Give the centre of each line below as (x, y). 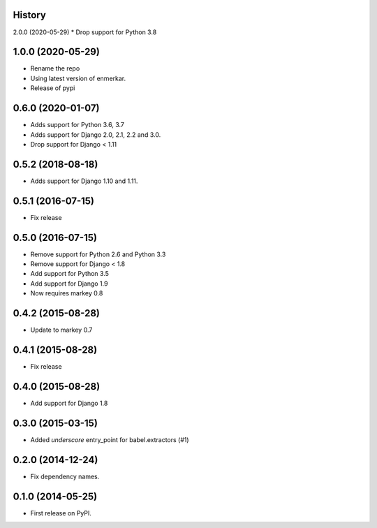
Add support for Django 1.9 (69, 284)
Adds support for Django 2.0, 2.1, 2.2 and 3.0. (96, 134)
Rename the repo (55, 68)
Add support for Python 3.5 (70, 274)
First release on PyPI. (61, 513)
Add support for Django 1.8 (69, 403)
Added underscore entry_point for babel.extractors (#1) (110, 439)
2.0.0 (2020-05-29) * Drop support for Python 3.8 (85, 32)
